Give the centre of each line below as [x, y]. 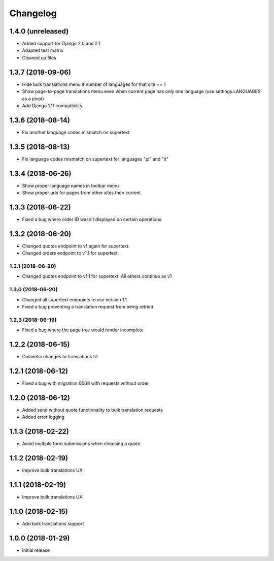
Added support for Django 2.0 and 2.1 [61, 44]
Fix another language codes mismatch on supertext [76, 132]
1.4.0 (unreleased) [39, 31]
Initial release [36, 550]
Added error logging [43, 417]
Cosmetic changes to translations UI [60, 356]
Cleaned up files [39, 57]
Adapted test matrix [43, 50]
